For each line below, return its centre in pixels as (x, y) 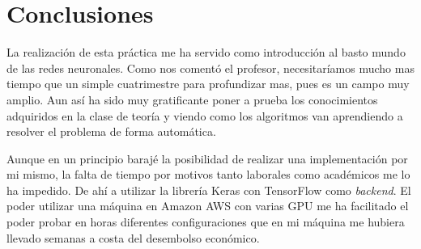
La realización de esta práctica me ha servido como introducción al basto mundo (206, 52)
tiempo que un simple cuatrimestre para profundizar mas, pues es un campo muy (208, 84)
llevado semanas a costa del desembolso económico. (133, 237)
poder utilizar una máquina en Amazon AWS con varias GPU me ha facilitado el (208, 206)
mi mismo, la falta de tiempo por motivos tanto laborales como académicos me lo (208, 174)
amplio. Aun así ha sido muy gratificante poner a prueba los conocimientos (192, 99)
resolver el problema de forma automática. (111, 131)
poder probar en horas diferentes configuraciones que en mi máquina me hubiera (206, 222)
